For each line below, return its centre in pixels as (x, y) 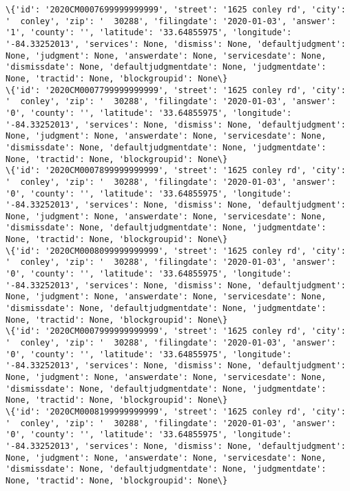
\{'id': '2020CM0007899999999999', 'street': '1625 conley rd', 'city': (176, 171)
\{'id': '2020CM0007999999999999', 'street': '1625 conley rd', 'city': (176, 331)
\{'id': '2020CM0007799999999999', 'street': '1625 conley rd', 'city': (176, 90)
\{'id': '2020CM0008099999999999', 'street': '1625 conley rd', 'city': (176, 251)
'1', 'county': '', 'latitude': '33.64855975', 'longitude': (149, 33)
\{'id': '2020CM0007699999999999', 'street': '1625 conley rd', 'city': (176, 10)
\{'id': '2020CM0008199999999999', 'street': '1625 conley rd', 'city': (176, 411)
